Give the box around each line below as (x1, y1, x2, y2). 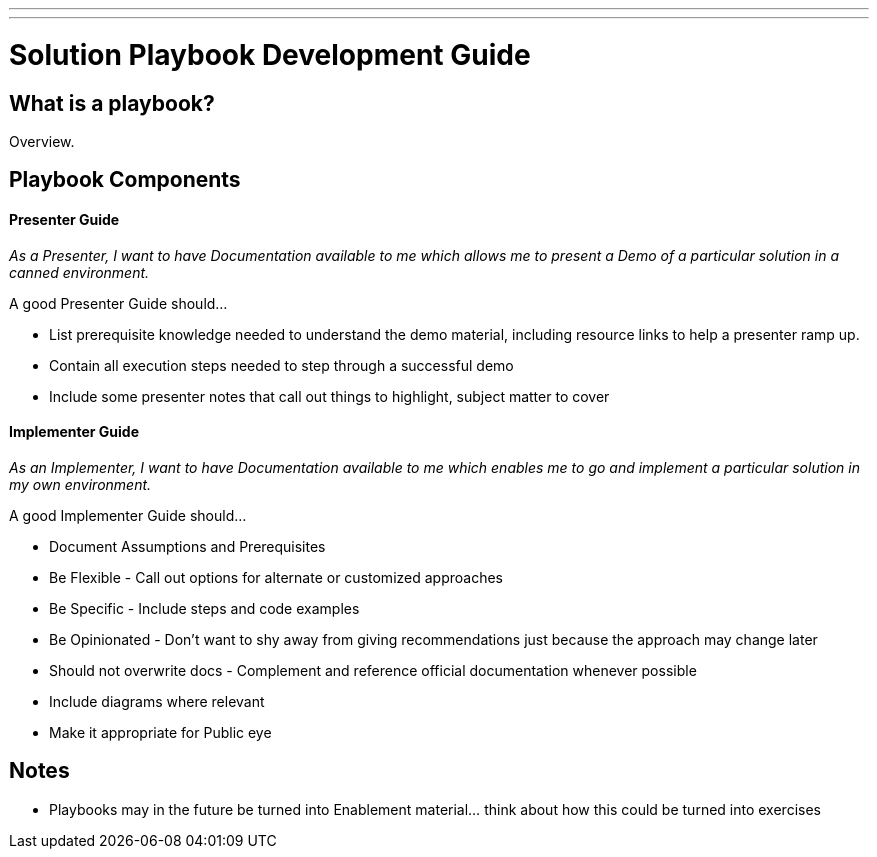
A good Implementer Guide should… (9, 506, 247, 524)
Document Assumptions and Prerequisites (49, 537, 326, 555)
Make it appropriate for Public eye (49, 723, 272, 741)
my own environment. (9, 475, 152, 493)
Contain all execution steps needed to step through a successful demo (49, 356, 514, 374)
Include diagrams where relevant (49, 692, 265, 710)
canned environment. (9, 263, 150, 281)
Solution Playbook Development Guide (9, 37, 531, 72)
